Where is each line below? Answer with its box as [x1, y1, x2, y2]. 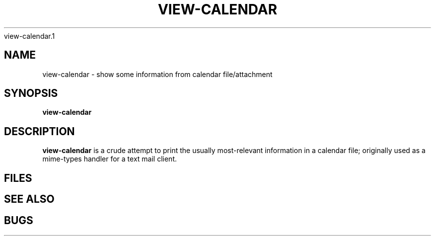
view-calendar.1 [4, 31, 55, 40]
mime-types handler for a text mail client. [42, 155, 177, 163]
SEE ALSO [4, 193, 55, 206]
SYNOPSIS [4, 87, 58, 100]
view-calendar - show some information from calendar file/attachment [42, 70, 273, 79]
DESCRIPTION [4, 125, 75, 138]
